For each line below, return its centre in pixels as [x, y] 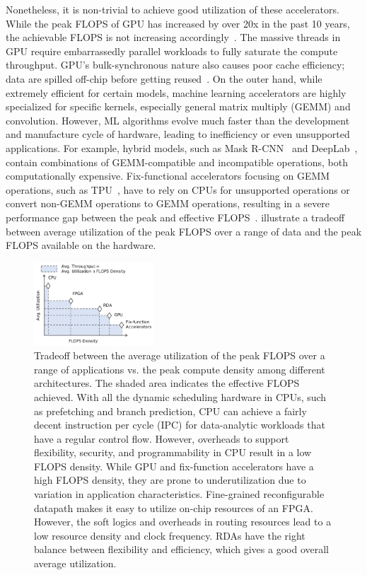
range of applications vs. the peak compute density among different [180, 369]
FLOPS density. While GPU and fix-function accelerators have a [174, 466]
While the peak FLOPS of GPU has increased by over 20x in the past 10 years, [178, 23]
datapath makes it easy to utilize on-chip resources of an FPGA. [174, 507]
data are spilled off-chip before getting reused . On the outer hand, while [164, 78]
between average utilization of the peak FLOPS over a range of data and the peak [184, 231]
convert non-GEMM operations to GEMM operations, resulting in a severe [168, 203]
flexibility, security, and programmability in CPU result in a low [173, 452]
